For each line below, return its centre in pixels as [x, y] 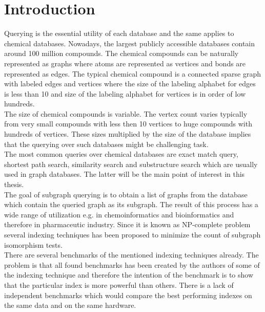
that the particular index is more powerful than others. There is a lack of [119, 285]
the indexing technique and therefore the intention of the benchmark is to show [129, 275]
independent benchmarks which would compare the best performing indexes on [128, 295]
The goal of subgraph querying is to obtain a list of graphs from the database [126, 194]
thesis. [14, 184]
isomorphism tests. [33, 244]
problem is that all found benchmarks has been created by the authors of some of [132, 264]
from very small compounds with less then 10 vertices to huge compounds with [128, 124]
